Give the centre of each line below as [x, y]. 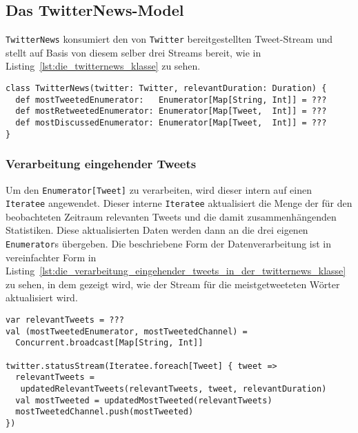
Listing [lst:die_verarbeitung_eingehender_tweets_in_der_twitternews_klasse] [176, 271]
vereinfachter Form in [51, 257]
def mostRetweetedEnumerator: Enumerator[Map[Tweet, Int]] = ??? [171, 111]
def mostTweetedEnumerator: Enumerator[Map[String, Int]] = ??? [171, 100]
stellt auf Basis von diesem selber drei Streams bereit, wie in [133, 52]
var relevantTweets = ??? [65, 320]
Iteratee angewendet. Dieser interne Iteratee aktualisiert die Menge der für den [179, 203]
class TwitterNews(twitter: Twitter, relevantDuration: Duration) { [166, 89]
